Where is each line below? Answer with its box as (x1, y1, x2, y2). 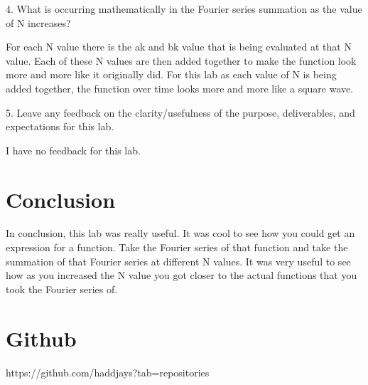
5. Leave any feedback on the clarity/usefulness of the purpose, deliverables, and (6, 105, 355, 120)
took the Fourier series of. (6, 281, 118, 296)
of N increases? (6, 15, 71, 30)
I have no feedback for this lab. (6, 142, 141, 157)
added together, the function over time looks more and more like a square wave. (6, 80, 354, 95)
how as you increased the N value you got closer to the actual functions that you (6, 268, 357, 283)
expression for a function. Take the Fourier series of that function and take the (6, 240, 348, 255)
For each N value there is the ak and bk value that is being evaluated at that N (6, 39, 352, 54)
